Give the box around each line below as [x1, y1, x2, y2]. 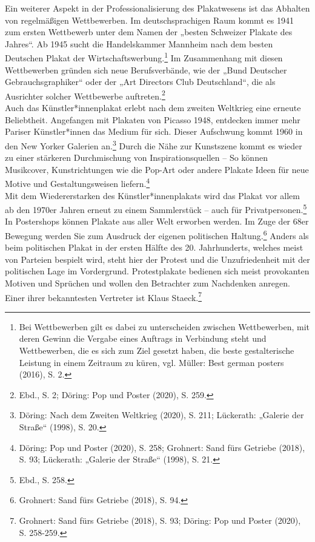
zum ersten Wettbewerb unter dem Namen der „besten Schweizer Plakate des [5, 25, 293, 38]
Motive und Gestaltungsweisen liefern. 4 [5, 175, 150, 189]
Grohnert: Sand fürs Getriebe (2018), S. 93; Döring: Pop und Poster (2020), [19, 513, 301, 526]
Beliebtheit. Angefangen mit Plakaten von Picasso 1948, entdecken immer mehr [5, 113, 300, 126]
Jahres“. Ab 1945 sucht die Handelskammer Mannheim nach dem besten [5, 37, 273, 50]
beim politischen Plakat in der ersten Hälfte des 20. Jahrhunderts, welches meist [5, 241, 303, 254]
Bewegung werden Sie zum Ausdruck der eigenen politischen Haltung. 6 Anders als [5, 227, 309, 242]
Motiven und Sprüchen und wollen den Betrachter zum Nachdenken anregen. [5, 277, 290, 289]
